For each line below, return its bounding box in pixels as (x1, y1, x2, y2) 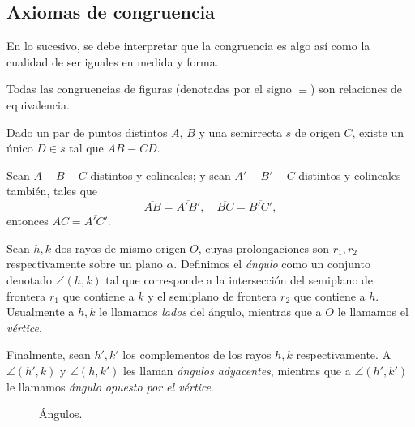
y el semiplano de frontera (148, 287, 277, 304)
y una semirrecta (199, 123, 282, 140)
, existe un (352, 123, 404, 140)
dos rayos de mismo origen (54, 239, 186, 256)
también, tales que (6, 182, 98, 199)
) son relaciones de (310, 80, 403, 97)
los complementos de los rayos (122, 346, 272, 363)
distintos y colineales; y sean (90, 166, 231, 183)
